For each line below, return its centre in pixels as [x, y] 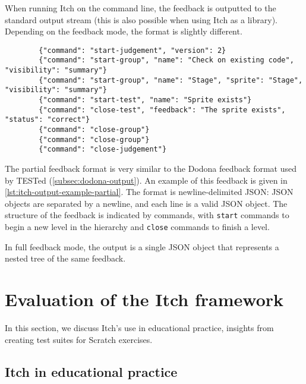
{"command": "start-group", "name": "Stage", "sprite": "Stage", [171, 80]
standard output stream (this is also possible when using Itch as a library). [141, 19]
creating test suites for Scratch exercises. [79, 339]
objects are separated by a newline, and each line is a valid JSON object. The [146, 203]
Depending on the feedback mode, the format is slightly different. [124, 31]
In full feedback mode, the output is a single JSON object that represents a [142, 246]
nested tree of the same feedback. [65, 258]
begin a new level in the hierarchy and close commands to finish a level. [137, 227]
